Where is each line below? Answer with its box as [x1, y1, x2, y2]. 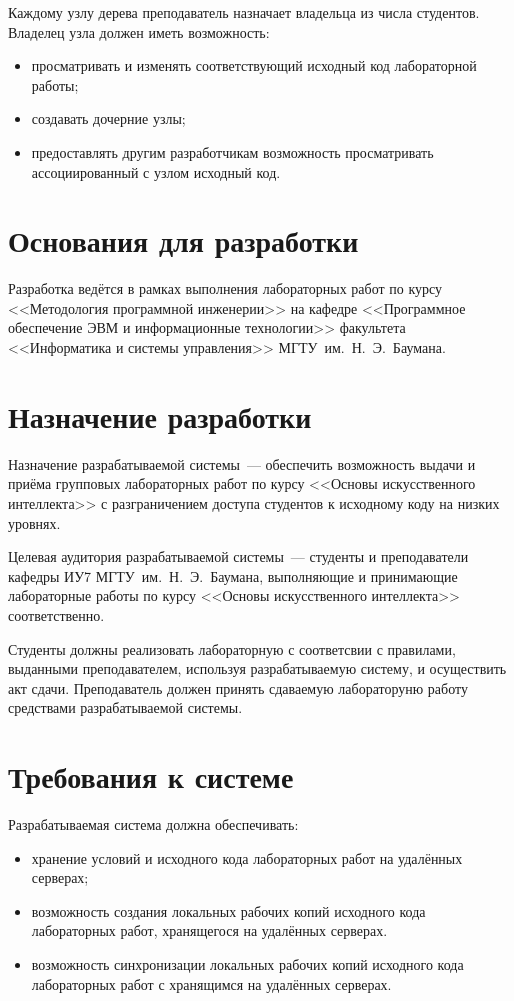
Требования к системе [8, 756, 294, 797]
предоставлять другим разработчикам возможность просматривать [31, 141, 434, 162]
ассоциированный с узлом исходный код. [31, 161, 281, 182]
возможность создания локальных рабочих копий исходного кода [31, 900, 426, 921]
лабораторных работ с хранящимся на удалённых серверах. [31, 973, 392, 994]
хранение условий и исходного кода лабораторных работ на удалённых [31, 847, 463, 868]
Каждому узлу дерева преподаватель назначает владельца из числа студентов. [8, 2, 480, 22]
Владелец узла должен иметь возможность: [8, 21, 270, 42]
